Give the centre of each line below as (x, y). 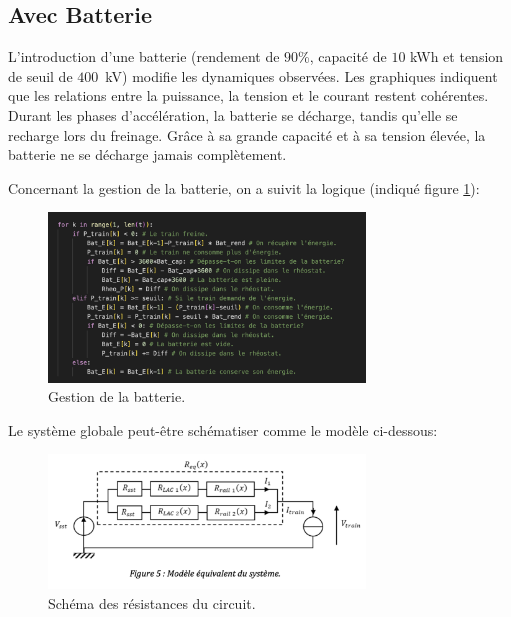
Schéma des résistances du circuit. (152, 602)
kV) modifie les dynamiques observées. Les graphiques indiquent (301, 75)
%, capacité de (342, 56)
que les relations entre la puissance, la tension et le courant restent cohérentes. (248, 95)
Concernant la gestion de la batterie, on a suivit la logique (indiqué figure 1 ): (244, 187)
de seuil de (40, 75)
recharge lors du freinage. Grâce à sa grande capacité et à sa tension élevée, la (247, 134)
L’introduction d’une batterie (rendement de (144, 56)
